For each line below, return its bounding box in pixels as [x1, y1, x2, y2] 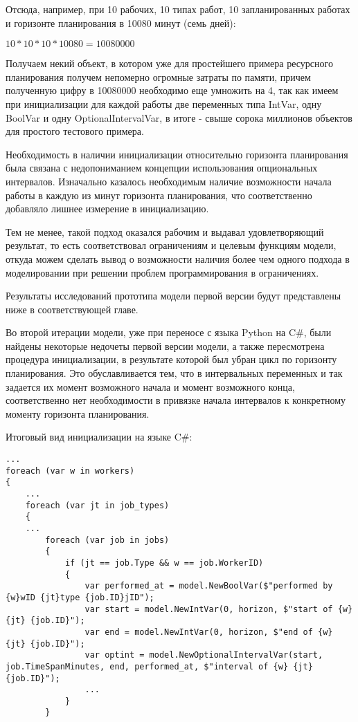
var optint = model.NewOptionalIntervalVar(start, [84, 650, 323, 660]
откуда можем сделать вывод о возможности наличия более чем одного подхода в [6, 251, 350, 266]
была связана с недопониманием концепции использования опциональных [6, 160, 318, 175]
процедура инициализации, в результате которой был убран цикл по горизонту [6, 352, 337, 367]
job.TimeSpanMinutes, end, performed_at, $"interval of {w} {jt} [6, 661, 313, 672]
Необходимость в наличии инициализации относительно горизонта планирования [6, 147, 348, 161]
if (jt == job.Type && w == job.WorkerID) [64, 557, 264, 568]
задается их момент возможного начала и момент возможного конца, [6, 379, 295, 394]
